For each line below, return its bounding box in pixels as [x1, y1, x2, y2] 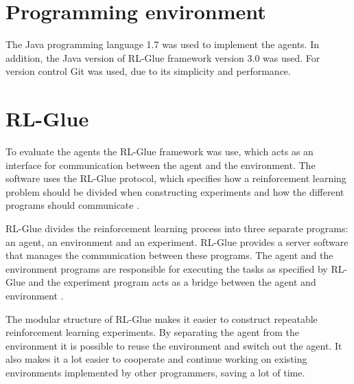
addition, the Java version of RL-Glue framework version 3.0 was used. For [5, 50, 320, 65]
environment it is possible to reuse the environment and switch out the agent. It [5, 338, 342, 352]
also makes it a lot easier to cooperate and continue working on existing [5, 352, 307, 366]
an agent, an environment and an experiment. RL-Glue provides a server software [5, 234, 349, 249]
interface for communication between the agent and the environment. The [5, 157, 316, 172]
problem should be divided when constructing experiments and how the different [5, 184, 344, 199]
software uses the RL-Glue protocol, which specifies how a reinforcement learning [5, 171, 346, 185]
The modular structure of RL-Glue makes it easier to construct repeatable [5, 311, 318, 326]
